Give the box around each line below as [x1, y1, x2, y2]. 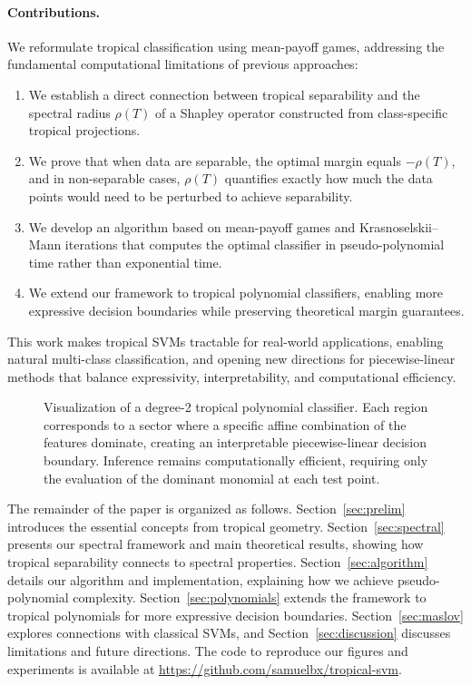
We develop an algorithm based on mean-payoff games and [28, 217, 356, 236]
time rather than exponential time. [28, 252, 222, 271]
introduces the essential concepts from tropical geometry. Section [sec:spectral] [7, 516, 445, 535]
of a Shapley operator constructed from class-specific [155, 103, 448, 122]
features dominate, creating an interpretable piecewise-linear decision [44, 433, 427, 452]
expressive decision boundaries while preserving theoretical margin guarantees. [28, 300, 465, 319]
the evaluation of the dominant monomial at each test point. [44, 468, 380, 487]
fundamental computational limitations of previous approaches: [7, 54, 358, 73]
